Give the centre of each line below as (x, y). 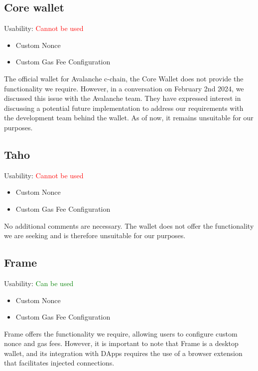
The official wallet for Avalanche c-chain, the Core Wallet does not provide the (124, 78)
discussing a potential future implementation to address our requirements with (124, 108)
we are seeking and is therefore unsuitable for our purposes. (95, 235)
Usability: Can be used (39, 283)
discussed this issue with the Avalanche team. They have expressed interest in (123, 98)
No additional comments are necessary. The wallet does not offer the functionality (129, 225)
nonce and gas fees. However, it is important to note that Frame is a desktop (121, 343)
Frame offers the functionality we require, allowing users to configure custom (121, 333)
